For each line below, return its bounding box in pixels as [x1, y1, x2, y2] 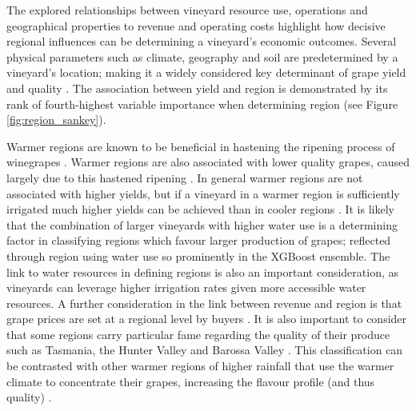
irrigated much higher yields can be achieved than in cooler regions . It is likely [6, 201, 394, 217]
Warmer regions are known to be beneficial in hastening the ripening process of [6, 138, 395, 154]
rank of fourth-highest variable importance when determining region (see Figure [6, 95, 398, 112]
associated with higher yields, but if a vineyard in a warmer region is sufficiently [6, 185, 400, 202]
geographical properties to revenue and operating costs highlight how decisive [6, 17, 386, 34]
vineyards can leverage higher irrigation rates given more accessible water [6, 279, 366, 296]
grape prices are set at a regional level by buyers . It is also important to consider [6, 310, 407, 327]
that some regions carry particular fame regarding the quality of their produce [6, 325, 390, 342]
